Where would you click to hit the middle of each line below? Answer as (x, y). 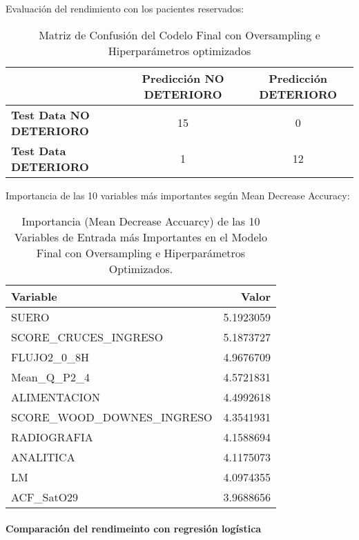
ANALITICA (43, 457)
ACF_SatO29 (45, 497)
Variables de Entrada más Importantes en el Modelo (141, 237)
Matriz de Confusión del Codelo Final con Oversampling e (179, 34)
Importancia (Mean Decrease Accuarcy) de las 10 (141, 221)
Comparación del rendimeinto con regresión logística (134, 528)
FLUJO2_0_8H (50, 357)
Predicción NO (183, 78)
